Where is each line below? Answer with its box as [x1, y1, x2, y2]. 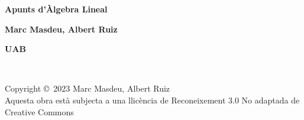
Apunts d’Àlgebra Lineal [5, 3, 108, 15]
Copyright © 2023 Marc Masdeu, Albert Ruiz [5, 82, 170, 95]
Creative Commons [5, 105, 74, 118]
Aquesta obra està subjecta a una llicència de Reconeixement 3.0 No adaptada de [5, 93, 300, 106]
